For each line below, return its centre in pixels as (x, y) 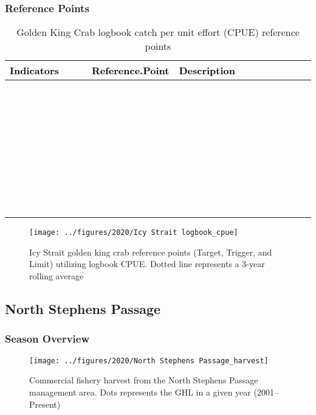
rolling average (57, 276)
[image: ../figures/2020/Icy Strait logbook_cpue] (134, 233)
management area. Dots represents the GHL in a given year (140, 392)
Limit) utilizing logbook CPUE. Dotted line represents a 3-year (147, 264)
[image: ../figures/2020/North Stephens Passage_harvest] (149, 361)
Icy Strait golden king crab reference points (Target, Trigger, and (151, 252)
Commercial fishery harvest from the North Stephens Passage (144, 380)
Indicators (34, 71)
